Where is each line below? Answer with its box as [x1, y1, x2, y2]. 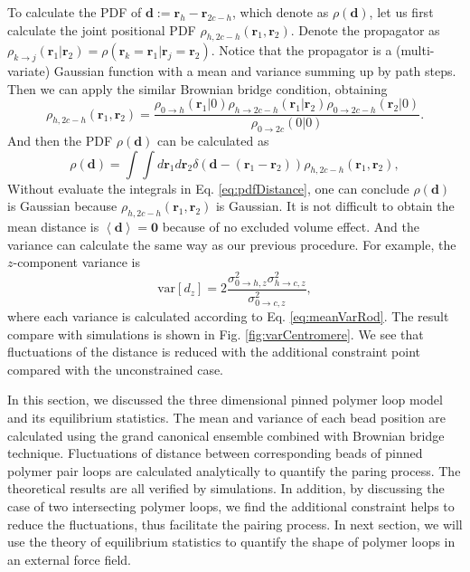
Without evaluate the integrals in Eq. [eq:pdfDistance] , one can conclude [7, 178, 409, 197]
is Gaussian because [7, 196, 117, 215]
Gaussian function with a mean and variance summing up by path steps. [53, 62, 456, 81]
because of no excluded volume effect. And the [162, 216, 419, 235]
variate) [7, 62, 51, 81]
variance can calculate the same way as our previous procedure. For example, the [7, 234, 456, 253]
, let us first [369, 3, 434, 21]
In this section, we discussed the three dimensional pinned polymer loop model [7, 390, 443, 409]
